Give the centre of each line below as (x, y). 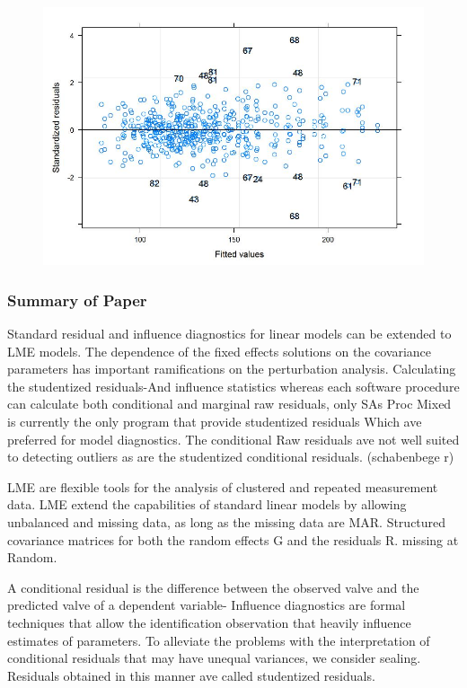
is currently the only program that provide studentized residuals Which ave (215, 421)
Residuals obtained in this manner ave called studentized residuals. (191, 675)
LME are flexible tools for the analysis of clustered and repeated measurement (223, 486)
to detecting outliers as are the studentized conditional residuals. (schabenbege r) (231, 457)
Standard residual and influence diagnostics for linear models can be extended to (229, 333)
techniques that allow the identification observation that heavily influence (209, 622)
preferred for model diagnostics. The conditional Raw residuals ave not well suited (233, 439)
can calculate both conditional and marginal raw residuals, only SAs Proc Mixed (229, 404)
